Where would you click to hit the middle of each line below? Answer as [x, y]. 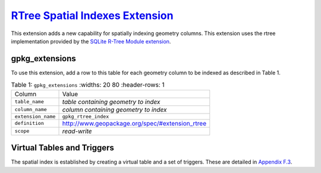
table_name [29, 102]
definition [29, 123]
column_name [31, 110]
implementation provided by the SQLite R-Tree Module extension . [91, 41]
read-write [77, 131]
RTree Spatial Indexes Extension [92, 15]
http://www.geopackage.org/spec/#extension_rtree [134, 123]
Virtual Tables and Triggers [62, 148]
